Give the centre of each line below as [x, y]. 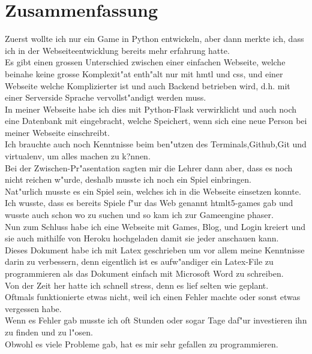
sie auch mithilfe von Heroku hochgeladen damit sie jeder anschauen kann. [142, 238]
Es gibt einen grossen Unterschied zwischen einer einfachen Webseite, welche [145, 62]
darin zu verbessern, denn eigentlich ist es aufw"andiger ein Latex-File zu [139, 261]
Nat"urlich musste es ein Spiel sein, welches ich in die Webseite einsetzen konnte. [153, 191]
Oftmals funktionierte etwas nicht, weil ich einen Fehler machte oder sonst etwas [153, 297]
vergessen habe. [33, 308]
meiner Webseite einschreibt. [57, 132]
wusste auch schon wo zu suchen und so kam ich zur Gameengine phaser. [139, 215]
